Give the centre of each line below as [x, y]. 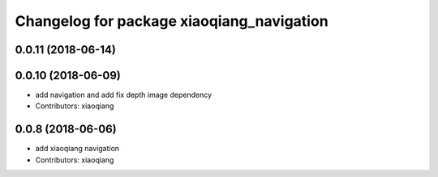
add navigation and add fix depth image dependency [124, 95]
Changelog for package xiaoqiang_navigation [172, 21]
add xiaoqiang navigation [77, 149]
